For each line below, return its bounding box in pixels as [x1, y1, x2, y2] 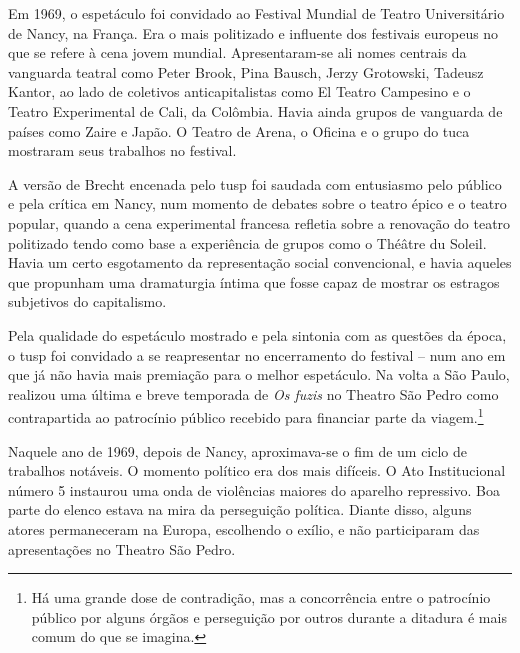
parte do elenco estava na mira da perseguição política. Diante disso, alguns [8, 499, 472, 520]
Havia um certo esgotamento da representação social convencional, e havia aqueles [8, 252, 512, 273]
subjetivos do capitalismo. [8, 291, 167, 312]
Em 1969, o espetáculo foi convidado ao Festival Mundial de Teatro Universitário [8, 3, 505, 23]
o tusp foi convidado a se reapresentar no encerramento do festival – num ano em [8, 344, 506, 365]
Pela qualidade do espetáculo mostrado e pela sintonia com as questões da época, [8, 324, 507, 345]
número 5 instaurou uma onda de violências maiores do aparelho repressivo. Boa [8, 479, 500, 500]
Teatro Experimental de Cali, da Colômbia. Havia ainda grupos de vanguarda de [8, 100, 503, 121]
